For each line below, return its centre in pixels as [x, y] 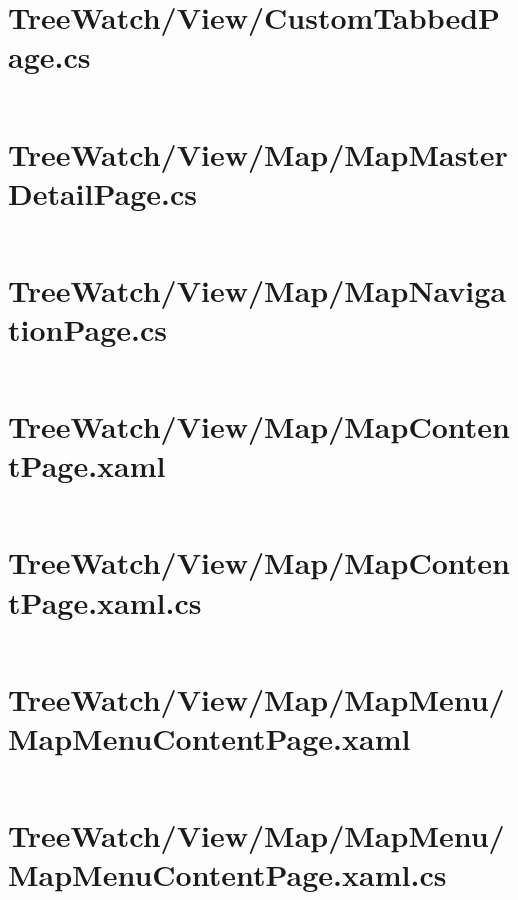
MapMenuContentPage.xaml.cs [227, 874]
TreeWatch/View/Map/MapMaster [258, 153]
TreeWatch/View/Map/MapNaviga [257, 289]
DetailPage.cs [103, 192]
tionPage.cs [88, 329]
